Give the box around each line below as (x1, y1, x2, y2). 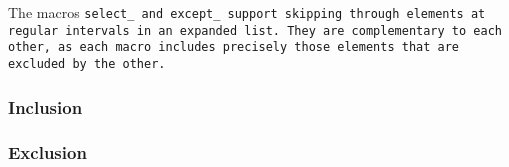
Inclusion (8, 94, 83, 119)
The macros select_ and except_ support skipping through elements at (8, 2, 486, 22)
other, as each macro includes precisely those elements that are (8, 40, 460, 55)
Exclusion (8, 140, 87, 165)
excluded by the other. (8, 56, 166, 71)
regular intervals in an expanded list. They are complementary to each (8, 23, 502, 38)
